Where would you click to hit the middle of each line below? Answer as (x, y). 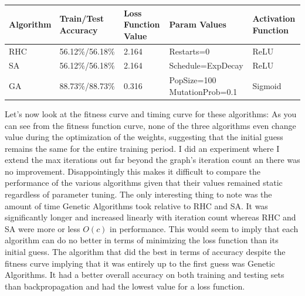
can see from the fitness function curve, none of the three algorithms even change (150, 125)
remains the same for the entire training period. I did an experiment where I (142, 148)
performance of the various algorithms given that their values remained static (144, 183)
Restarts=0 (189, 51)
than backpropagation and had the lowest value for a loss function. (125, 286)
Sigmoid (267, 86)
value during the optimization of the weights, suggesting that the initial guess (144, 137)
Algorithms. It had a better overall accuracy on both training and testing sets (145, 275)
